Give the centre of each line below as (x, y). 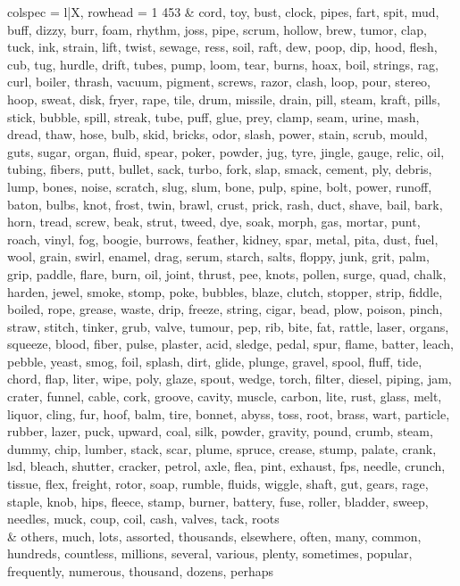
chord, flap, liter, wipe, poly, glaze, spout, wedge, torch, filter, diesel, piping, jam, (230, 379)
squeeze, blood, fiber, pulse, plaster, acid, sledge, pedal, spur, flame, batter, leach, (230, 344)
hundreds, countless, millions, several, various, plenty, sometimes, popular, (210, 553)
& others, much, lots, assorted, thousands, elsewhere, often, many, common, (214, 536)
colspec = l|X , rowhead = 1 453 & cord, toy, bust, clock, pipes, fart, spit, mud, (223, 12)
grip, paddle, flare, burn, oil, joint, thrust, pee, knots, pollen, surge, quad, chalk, (227, 273)
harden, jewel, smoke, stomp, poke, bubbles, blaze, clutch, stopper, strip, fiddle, (225, 291)
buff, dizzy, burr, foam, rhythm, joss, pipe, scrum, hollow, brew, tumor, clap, (217, 29)
